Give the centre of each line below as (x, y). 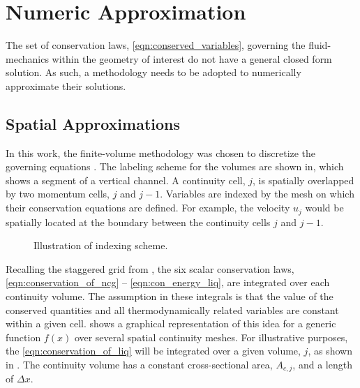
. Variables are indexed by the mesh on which (257, 194)
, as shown (330, 351)
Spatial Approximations (93, 123)
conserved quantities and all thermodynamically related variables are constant (172, 309)
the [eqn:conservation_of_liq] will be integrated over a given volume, (153, 351)
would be (324, 208)
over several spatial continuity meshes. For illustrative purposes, (211, 337)
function (23, 337)
